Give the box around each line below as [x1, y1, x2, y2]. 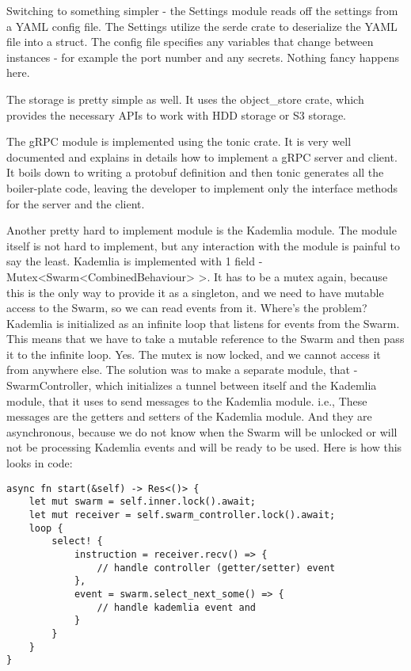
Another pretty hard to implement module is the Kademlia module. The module [6, 222, 397, 238]
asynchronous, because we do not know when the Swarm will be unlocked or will [6, 423, 398, 440]
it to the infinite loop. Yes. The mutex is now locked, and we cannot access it [6, 345, 381, 362]
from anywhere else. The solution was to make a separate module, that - [6, 361, 358, 378]
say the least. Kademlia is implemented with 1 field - [6, 253, 263, 269]
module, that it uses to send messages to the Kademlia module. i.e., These [6, 392, 367, 409]
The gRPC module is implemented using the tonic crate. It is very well [6, 133, 352, 150]
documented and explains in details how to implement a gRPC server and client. [6, 148, 398, 165]
